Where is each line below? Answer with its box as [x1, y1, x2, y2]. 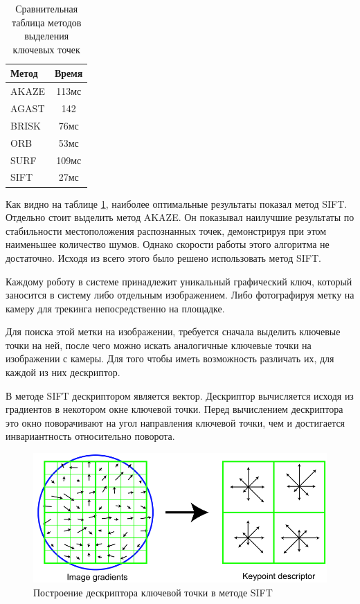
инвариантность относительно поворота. [6, 429, 175, 443]
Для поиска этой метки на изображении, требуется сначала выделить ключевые [6, 324, 341, 339]
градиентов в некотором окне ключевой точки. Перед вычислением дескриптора [6, 402, 343, 416]
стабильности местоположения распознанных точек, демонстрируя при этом [6, 223, 327, 238]
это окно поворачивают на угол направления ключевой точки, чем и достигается [6, 415, 345, 429]
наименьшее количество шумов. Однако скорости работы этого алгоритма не [6, 237, 330, 251]
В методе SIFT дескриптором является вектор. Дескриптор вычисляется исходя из [6, 388, 354, 402]
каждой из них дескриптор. [6, 365, 120, 380]
